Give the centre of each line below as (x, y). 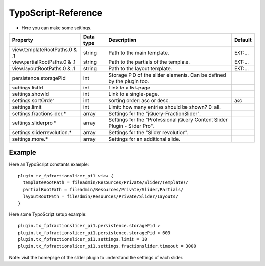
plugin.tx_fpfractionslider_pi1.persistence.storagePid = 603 (94, 233)
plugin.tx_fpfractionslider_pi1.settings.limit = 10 (82, 239)
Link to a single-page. (134, 94)
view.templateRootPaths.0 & (44, 49)
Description (123, 40)
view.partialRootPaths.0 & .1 (44, 62)
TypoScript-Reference (56, 13)
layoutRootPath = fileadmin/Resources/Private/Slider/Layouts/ (101, 196)
